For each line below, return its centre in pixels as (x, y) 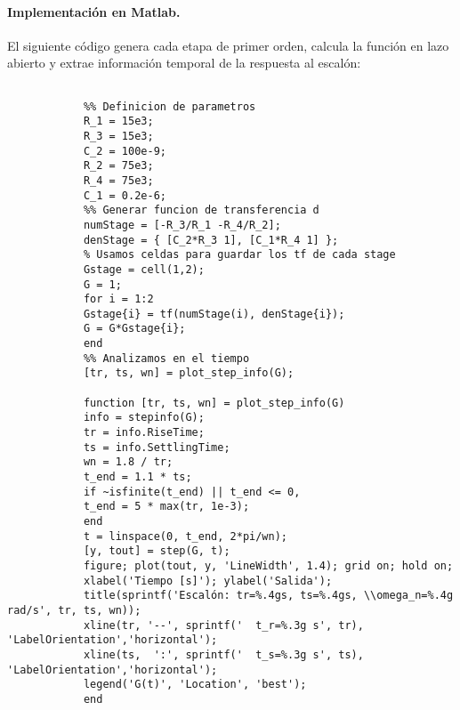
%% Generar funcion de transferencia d (201, 210)
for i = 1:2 (118, 299)
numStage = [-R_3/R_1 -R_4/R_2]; (182, 225)
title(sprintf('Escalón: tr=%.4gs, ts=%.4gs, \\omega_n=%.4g (268, 596)
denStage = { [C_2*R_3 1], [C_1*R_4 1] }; (211, 240)
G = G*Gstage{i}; (134, 329)
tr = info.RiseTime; (144, 433)
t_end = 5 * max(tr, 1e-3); (166, 507)
